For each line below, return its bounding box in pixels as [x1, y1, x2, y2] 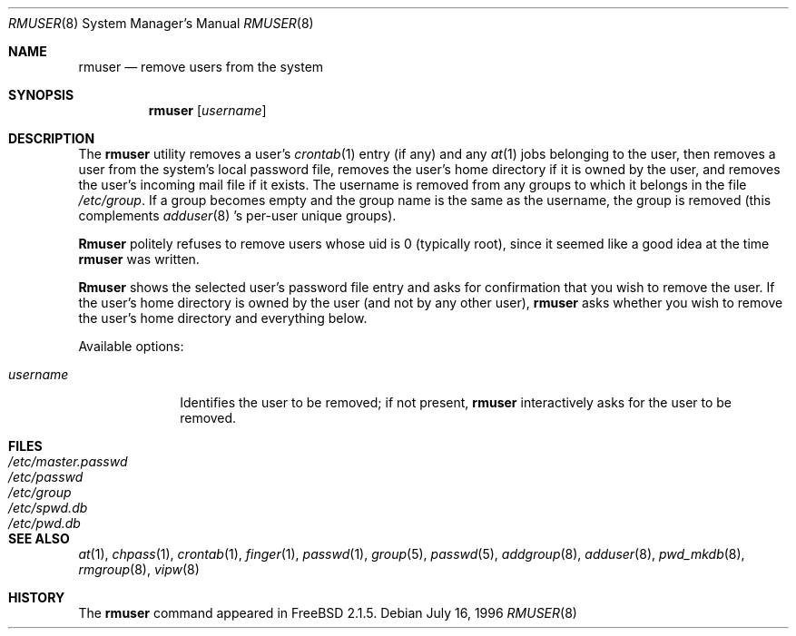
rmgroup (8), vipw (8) [78, 562, 200, 577]
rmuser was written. [78, 251, 200, 267]
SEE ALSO [8, 531, 70, 546]
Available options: [78, 338, 184, 354]
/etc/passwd [8, 469, 84, 484]
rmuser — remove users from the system [78, 59, 324, 74]
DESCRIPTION [8, 131, 95, 146]
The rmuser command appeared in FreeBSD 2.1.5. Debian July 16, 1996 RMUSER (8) [78, 605, 577, 621]
